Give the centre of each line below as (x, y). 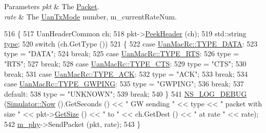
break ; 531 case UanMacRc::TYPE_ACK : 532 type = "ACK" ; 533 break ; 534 (126, 73)
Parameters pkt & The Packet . (52, 6)
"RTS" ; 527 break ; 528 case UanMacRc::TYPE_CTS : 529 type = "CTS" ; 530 (125, 63)
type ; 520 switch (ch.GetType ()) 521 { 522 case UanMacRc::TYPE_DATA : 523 (131, 43)
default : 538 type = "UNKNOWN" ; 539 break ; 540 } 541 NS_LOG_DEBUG (126, 93)
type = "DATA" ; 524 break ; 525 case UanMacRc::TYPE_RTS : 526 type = (122, 53)
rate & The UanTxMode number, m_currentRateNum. (90, 16)
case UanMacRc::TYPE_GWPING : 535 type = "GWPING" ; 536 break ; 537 (124, 84)
